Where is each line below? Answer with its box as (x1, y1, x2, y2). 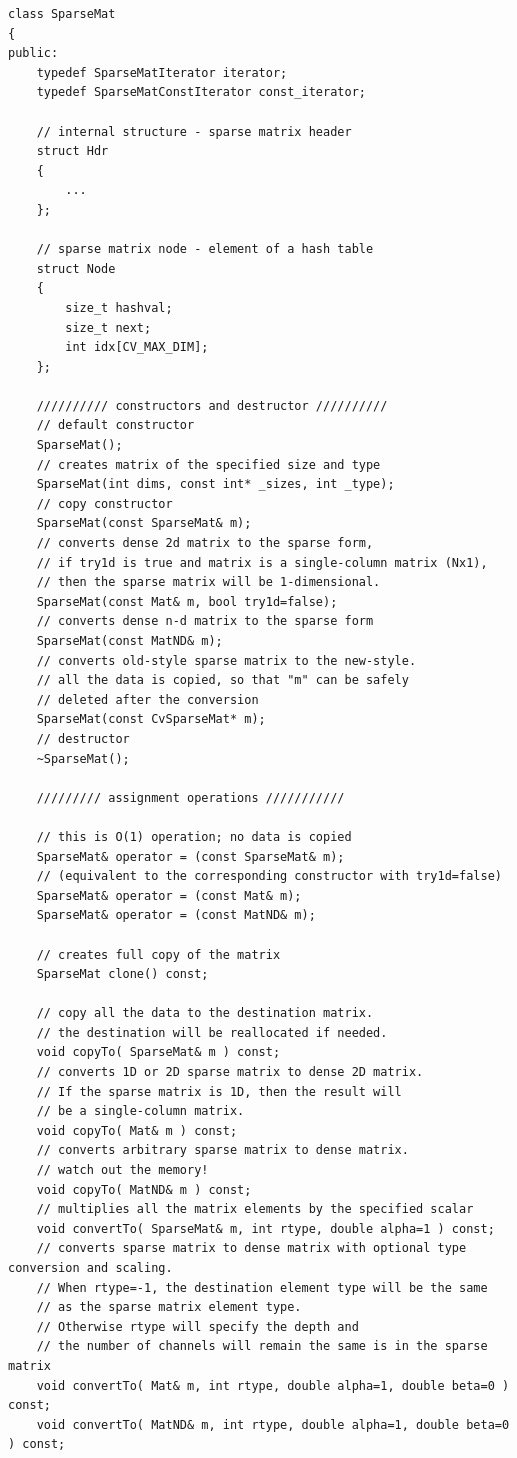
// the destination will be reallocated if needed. (36, 1025, 388, 1040)
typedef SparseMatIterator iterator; (36, 65, 288, 80)
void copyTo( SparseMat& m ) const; (36, 1045, 281, 1060)
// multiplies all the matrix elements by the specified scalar (36, 1202, 474, 1217)
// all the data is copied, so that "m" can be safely (36, 673, 409, 688)
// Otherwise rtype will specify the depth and (36, 1319, 359, 1334)
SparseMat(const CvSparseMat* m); (36, 712, 266, 727)
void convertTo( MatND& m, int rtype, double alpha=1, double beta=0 (36, 1417, 510, 1432)
